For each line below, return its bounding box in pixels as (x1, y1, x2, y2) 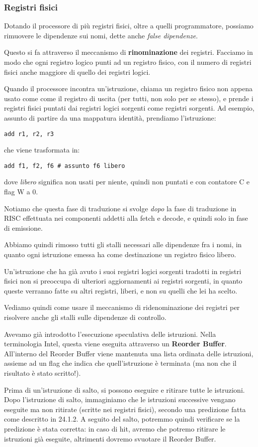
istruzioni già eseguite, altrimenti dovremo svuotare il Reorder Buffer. (4, 433, 216, 444)
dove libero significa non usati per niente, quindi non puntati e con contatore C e (4, 176, 250, 187)
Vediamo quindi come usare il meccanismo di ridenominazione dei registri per (4, 302, 240, 312)
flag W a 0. (4, 186, 38, 197)
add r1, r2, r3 (4, 130, 54, 138)
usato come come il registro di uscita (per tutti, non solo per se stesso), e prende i (4, 93, 254, 103)
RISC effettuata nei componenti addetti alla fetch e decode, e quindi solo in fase (4, 213, 248, 223)
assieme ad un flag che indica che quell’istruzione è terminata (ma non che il (4, 358, 237, 368)
